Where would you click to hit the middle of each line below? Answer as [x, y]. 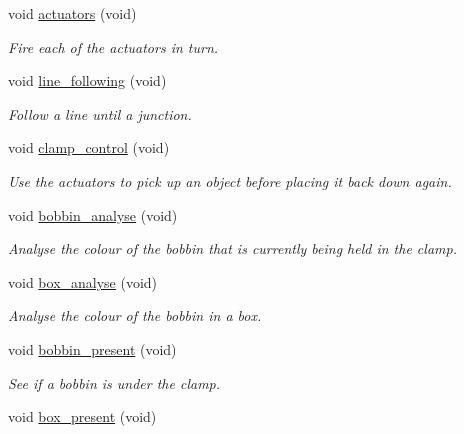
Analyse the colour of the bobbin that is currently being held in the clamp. [232, 248]
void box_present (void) [82, 416]
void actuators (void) [72, 13]
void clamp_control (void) [89, 147]
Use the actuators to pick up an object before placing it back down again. [230, 180]
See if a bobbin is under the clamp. [114, 382]
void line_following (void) [87, 80]
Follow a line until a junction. [100, 113]
